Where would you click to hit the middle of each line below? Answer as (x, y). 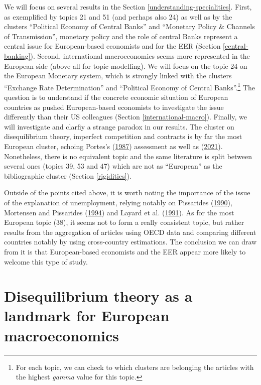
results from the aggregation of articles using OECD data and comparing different (130, 232)
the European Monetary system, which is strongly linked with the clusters (118, 76)
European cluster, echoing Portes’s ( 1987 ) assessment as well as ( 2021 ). (113, 146)
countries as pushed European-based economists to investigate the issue (114, 107)
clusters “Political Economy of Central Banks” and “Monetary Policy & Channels (129, 26)
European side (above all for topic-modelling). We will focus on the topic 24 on (126, 66)
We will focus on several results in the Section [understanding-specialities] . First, (128, 7)
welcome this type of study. (46, 261)
